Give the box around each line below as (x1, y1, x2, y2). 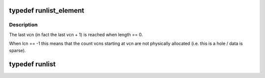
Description (9, 21, 38, 28)
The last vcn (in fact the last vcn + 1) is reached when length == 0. (9, 32, 143, 38)
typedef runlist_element (9, 6, 84, 15)
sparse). (9, 47, 26, 53)
